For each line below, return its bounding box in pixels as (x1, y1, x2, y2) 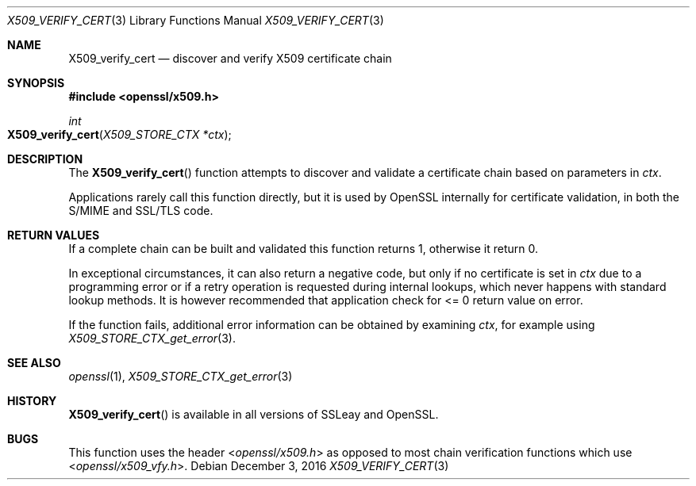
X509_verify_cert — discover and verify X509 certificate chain (68, 52, 392, 65)
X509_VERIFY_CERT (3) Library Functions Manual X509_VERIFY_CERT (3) (7, 13, 384, 27)
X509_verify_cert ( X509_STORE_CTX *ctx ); (7, 128, 232, 141)
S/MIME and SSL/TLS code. (68, 204, 213, 217)
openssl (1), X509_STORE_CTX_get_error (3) (68, 369, 293, 383)
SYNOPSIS (7, 76, 65, 90)
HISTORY (7, 394, 57, 408)
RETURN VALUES (7, 228, 100, 242)
